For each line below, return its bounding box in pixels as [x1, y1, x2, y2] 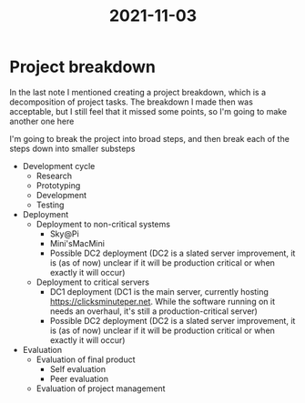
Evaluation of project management [36, 383, 166, 394]
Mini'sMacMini [49, 237, 105, 248]
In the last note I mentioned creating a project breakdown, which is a [9, 86, 267, 97]
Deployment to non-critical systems [36, 218, 171, 229]
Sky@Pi [49, 228, 79, 239]
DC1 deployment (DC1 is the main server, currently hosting [49, 286, 269, 297]
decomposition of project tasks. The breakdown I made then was [9, 96, 253, 107]
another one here [9, 116, 75, 126]
